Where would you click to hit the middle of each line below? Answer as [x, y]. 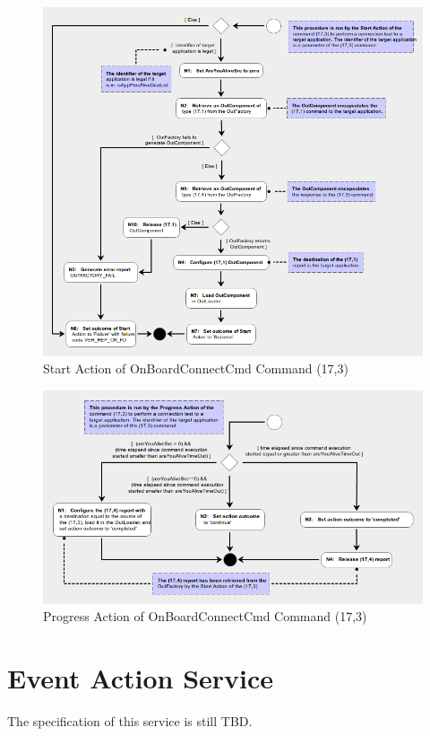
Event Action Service [141, 678]
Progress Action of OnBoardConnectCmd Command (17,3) [205, 616]
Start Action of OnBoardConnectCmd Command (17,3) [196, 368]
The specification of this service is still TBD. [130, 720]
